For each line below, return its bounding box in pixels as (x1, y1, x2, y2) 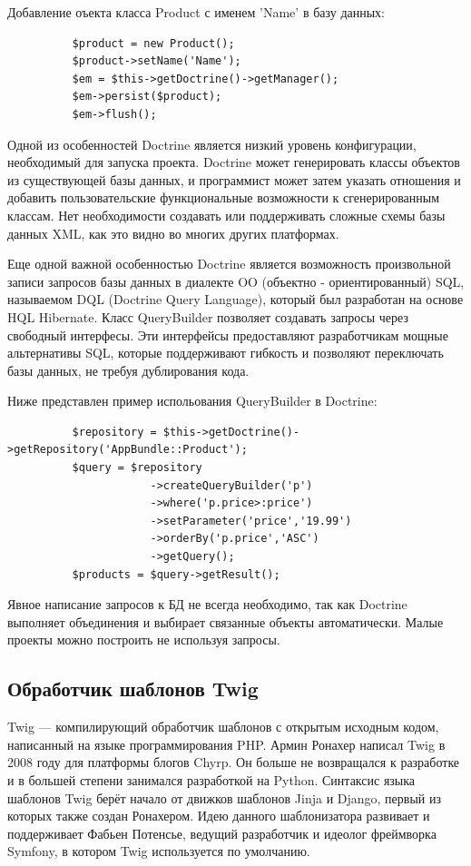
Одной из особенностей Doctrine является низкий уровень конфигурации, (7, 134, 417, 153)
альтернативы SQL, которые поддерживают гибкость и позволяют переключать (7, 343, 444, 362)
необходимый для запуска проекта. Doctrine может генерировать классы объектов (7, 153, 460, 172)
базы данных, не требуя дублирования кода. (7, 360, 250, 379)
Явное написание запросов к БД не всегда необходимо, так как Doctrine (7, 595, 407, 614)
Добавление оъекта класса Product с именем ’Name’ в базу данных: (7, 3, 386, 21)
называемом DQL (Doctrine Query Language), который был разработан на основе (7, 290, 464, 309)
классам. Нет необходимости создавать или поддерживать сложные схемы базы (7, 205, 446, 224)
